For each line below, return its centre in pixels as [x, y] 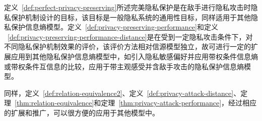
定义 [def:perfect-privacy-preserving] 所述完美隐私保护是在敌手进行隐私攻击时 [127, 7]
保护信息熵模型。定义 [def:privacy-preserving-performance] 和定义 [114, 27]
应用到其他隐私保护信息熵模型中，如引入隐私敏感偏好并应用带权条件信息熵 [134, 56]
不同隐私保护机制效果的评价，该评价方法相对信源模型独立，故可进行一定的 [127, 46]
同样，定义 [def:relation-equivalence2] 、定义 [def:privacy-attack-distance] [119, 93]
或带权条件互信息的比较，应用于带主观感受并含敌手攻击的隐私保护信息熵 [124, 66]
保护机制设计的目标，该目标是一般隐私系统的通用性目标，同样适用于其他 [131, 17]
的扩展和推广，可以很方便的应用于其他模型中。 [82, 112]
